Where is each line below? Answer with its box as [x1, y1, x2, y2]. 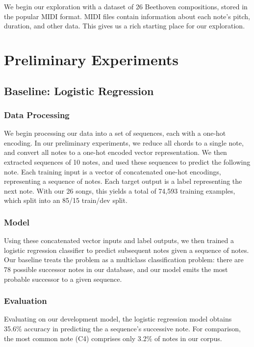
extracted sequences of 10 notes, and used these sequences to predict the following [4, 156, 251, 167]
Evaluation [4, 295, 47, 307]
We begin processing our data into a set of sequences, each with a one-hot [4, 128, 226, 138]
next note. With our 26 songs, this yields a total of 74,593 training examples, [4, 185, 235, 196]
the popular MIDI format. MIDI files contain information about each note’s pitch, [4, 11, 250, 21]
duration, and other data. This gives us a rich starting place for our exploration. [4, 21, 245, 31]
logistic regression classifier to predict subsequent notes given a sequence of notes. [4, 245, 249, 255]
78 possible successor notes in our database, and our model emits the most [4, 264, 228, 274]
